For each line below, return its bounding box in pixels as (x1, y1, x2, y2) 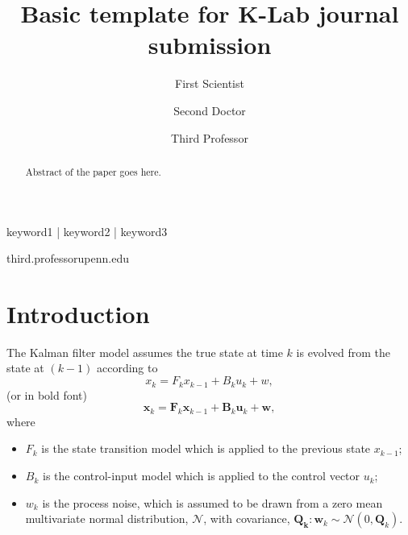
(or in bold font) (6, 386, 88, 403)
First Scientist (175, 75, 244, 92)
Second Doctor (173, 102, 246, 118)
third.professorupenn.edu (6, 250, 129, 267)
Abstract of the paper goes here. (25, 164, 161, 178)
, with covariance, (203, 510, 290, 527)
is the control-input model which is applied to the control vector (42, 467, 360, 484)
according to (96, 359, 158, 376)
